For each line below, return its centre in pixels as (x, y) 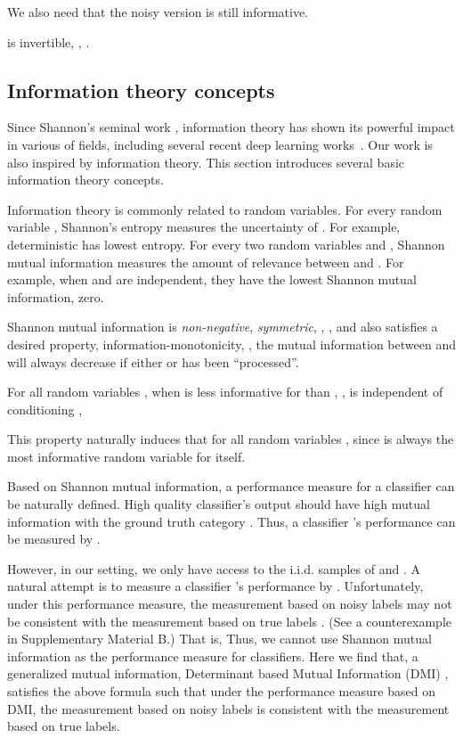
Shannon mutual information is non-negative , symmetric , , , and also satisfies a (223, 327)
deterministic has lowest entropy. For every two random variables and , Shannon (226, 244)
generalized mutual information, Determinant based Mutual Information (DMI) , (228, 673)
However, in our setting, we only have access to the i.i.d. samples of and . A (214, 568)
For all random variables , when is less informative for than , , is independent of (225, 392)
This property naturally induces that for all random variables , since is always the (231, 439)
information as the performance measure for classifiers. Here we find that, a (213, 656)
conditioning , (45, 409)
